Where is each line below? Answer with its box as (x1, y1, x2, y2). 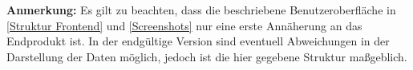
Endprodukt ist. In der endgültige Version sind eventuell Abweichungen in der (6, 33, 390, 49)
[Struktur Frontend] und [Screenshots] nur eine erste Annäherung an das (6, 17, 362, 33)
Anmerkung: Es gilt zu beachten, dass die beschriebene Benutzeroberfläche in (6, 2, 396, 17)
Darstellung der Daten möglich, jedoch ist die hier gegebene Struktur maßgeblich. (6, 48, 407, 64)
